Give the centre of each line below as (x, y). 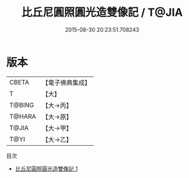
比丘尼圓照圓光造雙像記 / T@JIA (102, 12)
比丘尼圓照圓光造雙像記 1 (46, 168)
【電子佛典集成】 (67, 83)
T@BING (22, 105)
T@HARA (23, 116)
